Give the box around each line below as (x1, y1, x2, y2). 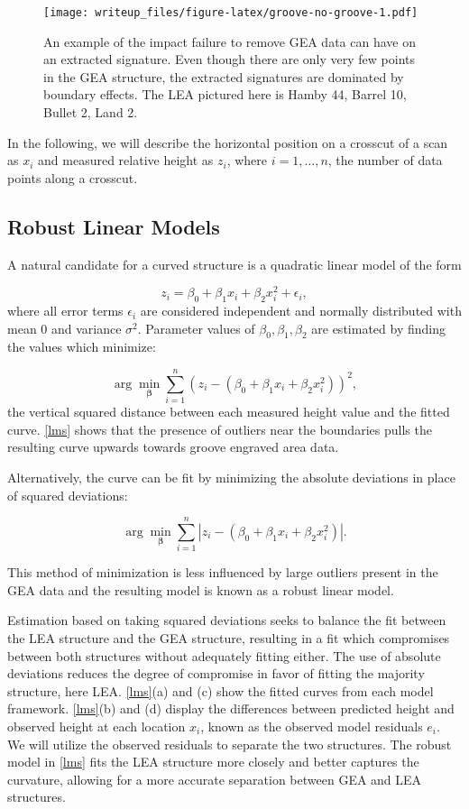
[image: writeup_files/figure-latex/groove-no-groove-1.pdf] (43, 6, 418, 19)
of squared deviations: (7, 485, 128, 504)
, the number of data (327, 151, 443, 170)
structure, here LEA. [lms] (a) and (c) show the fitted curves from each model (7, 681, 434, 700)
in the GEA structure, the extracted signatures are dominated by (43, 67, 404, 86)
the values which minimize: (7, 337, 156, 356)
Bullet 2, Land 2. (43, 103, 138, 122)
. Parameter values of (137, 318, 255, 337)
